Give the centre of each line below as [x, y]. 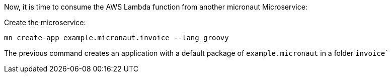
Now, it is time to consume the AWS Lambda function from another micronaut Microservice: [156, 7]
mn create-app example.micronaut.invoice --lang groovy [116, 38]
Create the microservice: [45, 22]
